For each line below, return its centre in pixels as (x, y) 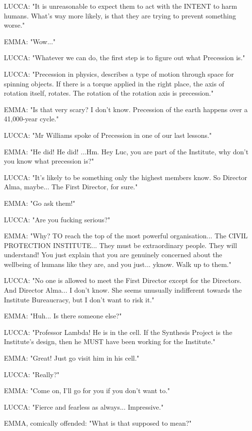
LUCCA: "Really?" (32, 374)
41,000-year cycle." (31, 119)
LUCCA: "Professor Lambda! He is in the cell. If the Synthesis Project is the (118, 332)
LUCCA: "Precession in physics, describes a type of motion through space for (119, 74)
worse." (15, 25)
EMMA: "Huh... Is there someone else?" (63, 316)
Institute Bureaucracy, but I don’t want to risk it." (79, 299)
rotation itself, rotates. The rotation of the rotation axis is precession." (109, 93)
